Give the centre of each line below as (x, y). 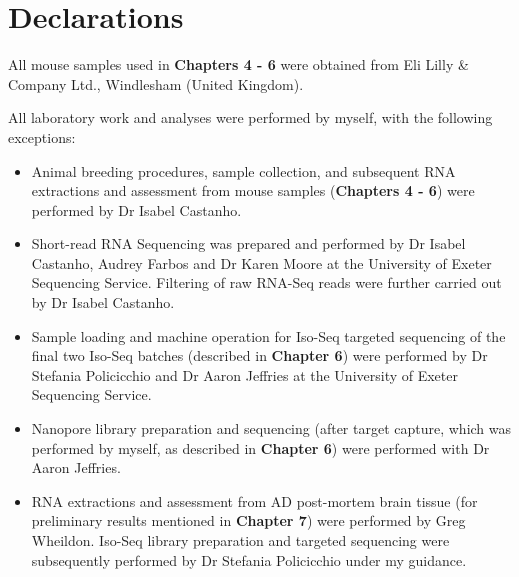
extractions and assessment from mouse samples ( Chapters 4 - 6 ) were (253, 190)
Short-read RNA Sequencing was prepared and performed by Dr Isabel (248, 243)
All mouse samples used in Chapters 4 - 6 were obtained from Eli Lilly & (238, 64)
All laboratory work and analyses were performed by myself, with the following (250, 117)
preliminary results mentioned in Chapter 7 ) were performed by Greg (248, 520)
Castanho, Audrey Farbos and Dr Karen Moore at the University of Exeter (261, 262)
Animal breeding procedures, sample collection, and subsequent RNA (243, 170)
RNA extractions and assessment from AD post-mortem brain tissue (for (254, 500)
